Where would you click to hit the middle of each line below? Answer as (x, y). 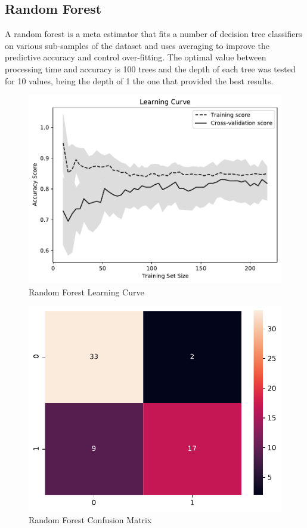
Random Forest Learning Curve (86, 292)
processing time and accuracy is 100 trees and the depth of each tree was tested (150, 68)
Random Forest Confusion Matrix (90, 520)
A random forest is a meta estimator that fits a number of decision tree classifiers (153, 34)
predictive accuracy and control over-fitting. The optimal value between (136, 57)
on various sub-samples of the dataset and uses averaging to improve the (137, 45)
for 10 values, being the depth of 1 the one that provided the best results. (139, 80)
